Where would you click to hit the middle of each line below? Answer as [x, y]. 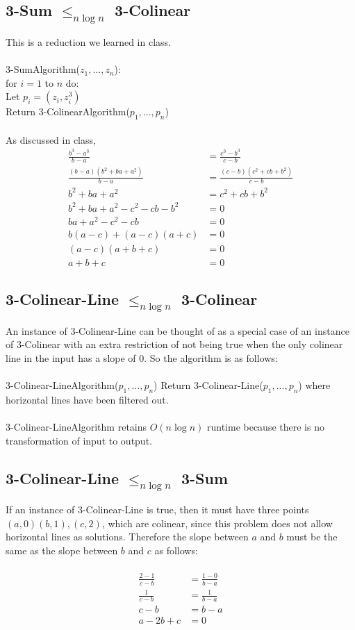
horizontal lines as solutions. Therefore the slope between [127, 537]
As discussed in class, [51, 139]
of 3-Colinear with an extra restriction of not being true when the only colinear [174, 344]
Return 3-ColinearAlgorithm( [68, 111]
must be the [312, 537]
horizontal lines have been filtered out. [87, 399]
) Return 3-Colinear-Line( [208, 385]
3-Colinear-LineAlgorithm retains [76, 427]
